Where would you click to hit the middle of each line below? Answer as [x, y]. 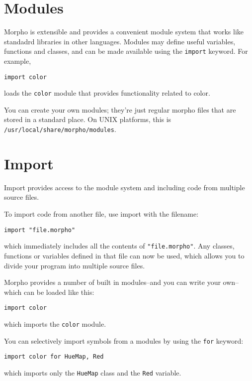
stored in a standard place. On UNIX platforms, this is [88, 119]
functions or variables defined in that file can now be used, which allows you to [124, 255]
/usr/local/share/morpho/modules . [60, 129]
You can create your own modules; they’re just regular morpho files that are [120, 109]
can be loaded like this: [59, 292]
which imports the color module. [55, 323]
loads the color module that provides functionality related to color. [107, 93]
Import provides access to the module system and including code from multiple [125, 187]
